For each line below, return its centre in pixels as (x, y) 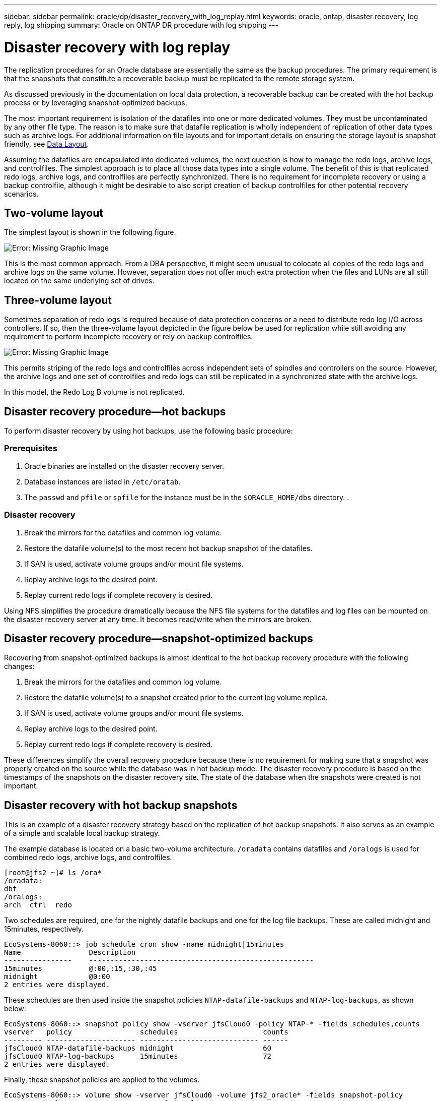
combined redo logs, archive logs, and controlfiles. (88, 858)
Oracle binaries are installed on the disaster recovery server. (124, 466)
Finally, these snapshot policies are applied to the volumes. (102, 1080)
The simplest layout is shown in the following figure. (90, 232)
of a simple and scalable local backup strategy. (82, 833)
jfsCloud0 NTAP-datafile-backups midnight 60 (138, 1048)
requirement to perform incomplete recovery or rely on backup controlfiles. (129, 337)
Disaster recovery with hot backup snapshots (121, 805)
